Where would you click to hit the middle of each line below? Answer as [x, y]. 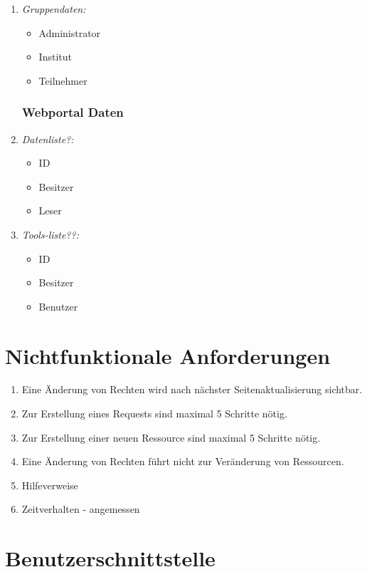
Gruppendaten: [54, 9]
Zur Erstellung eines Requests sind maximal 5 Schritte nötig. [154, 414]
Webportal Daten [73, 112]
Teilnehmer [63, 80]
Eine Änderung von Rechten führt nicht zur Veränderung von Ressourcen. [183, 461]
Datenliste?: [48, 139]
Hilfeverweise [50, 485]
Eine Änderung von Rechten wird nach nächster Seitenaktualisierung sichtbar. [192, 389]
